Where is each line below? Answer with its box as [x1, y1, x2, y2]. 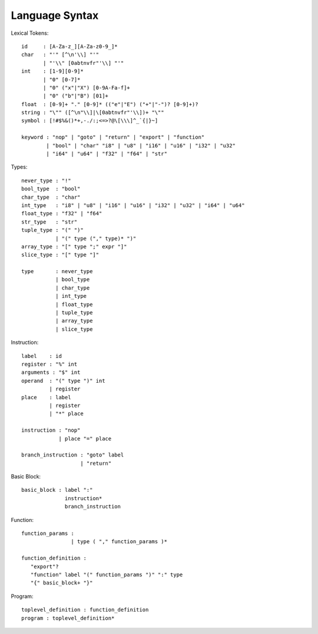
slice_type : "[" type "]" [21, 251, 100, 258]
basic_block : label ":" [21, 487, 93, 494]
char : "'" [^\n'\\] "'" [21, 51, 100, 58]
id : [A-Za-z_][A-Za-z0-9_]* [21, 43, 118, 50]
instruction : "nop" [21, 427, 81, 433]
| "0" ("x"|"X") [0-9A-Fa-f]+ [43, 84, 131, 91]
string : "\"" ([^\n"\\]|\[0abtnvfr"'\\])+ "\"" [21, 109, 164, 116]
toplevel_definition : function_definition [21, 606, 149, 613]
